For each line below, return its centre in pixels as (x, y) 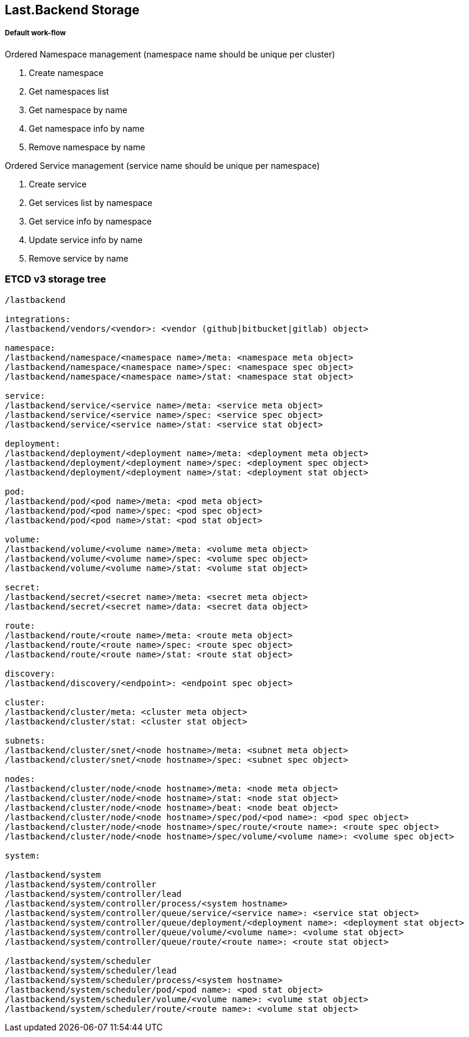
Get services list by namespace (91, 202)
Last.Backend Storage (72, 10)
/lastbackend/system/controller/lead (93, 894)
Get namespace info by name (87, 128)
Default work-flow (35, 33)
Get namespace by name (78, 110)
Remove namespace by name (87, 147)
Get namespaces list (69, 91)
